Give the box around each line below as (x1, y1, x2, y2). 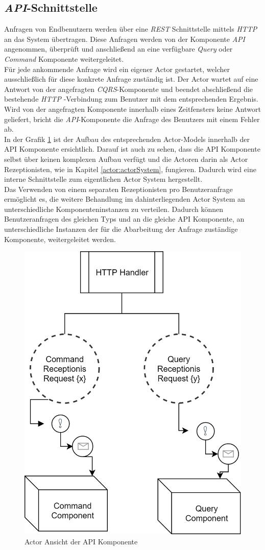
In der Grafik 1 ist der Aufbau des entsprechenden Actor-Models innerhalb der (4, 133, 250, 144)
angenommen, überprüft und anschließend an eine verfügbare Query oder (4, 43, 233, 54)
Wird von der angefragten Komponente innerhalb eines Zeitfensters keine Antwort (4, 103, 261, 114)
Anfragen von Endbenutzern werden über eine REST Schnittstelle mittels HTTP (4, 23, 257, 34)
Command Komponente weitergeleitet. (4, 53, 124, 64)
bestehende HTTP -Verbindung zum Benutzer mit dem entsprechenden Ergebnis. (4, 93, 258, 104)
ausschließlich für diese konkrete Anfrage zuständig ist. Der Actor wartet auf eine (4, 74, 258, 84)
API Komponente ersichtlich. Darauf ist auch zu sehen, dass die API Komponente (4, 144, 260, 154)
